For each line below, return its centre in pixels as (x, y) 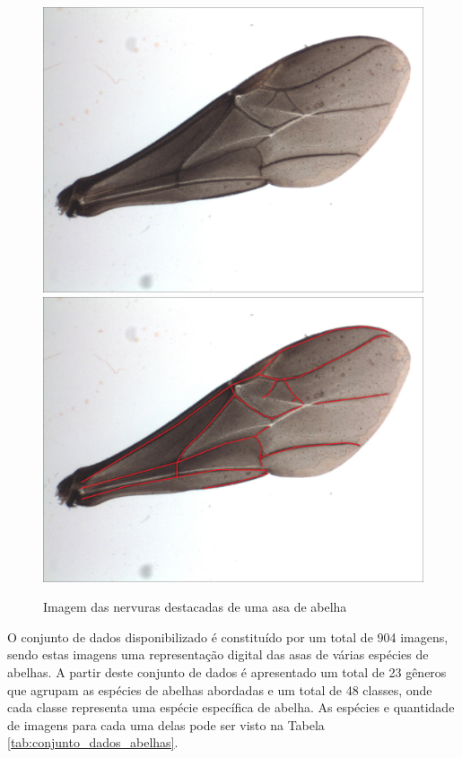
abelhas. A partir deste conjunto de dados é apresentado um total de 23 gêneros (227, 671)
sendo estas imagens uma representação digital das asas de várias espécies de (218, 654)
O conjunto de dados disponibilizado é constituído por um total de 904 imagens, (228, 636)
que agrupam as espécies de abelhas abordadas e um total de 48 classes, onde (220, 689)
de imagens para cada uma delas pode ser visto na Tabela (166, 724)
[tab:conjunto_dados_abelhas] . (93, 742)
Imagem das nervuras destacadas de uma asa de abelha (195, 607)
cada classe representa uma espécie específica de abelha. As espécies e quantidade (231, 707)
